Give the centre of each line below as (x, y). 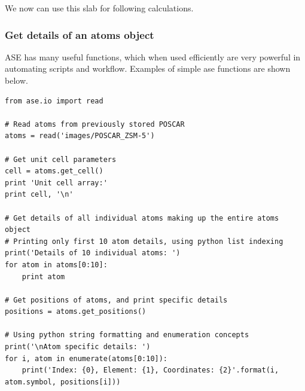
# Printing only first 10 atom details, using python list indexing (144, 241)
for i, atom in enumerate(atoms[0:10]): (86, 358)
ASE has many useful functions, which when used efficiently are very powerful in (153, 56)
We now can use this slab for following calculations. (99, 8)
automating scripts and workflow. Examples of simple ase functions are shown (148, 68)
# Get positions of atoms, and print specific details (116, 300)
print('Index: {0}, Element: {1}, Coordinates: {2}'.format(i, (150, 370)
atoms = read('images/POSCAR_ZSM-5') (80, 136)
